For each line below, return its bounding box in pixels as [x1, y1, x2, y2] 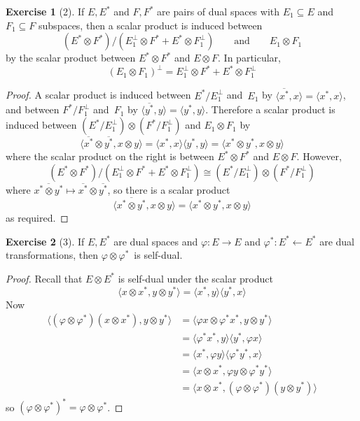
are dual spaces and [113, 234, 198, 248]
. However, [296, 149, 342, 164]
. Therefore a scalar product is [205, 102, 335, 117]
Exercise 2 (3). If [6, 234, 85, 248]
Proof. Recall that [6, 271, 83, 285]
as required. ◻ [6, 210, 69, 225]
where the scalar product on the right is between [6, 149, 214, 164]
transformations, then [6, 248, 99, 262]
